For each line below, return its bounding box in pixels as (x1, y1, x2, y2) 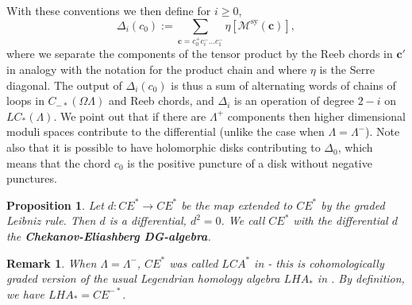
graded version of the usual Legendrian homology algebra (6, 270, 280, 287)
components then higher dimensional (227, 107, 406, 124)
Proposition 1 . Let (6, 196, 104, 213)
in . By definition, (317, 270, 405, 287)
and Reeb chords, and (108, 92, 214, 109)
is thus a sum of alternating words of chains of (171, 76, 396, 93)
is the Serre (319, 61, 375, 78)
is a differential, (109, 212, 187, 229)
